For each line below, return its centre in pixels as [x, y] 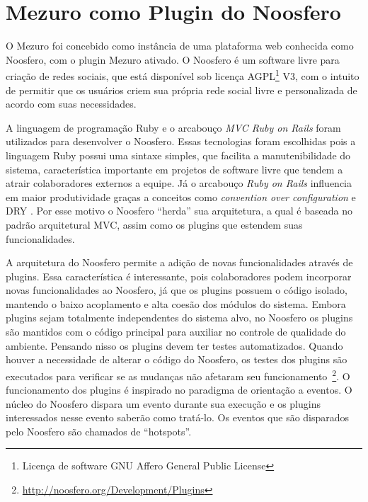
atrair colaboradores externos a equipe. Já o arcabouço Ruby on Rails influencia [179, 183]
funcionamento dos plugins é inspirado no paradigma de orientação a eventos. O [179, 390]
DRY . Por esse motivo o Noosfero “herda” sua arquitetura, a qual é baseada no [179, 211]
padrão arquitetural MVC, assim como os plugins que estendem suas [154, 224]
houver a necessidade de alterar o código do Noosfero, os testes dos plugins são [177, 359]
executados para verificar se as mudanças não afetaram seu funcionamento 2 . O [178, 375]
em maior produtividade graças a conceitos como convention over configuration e [181, 196]
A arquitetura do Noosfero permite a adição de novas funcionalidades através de [179, 262]
